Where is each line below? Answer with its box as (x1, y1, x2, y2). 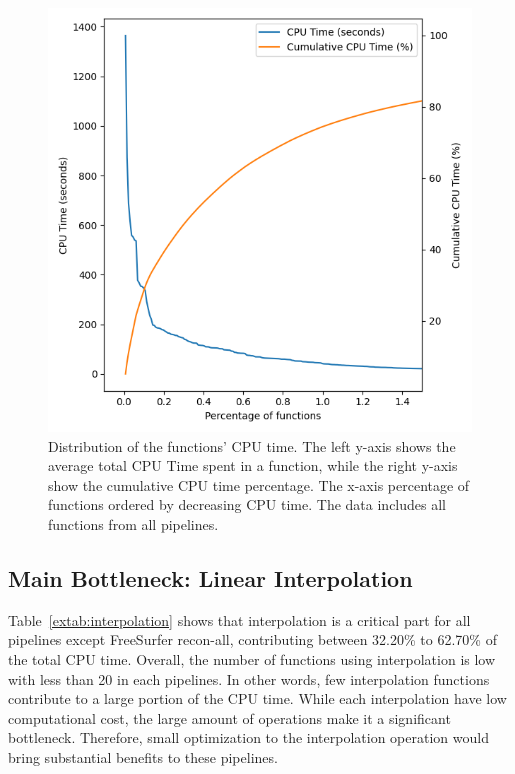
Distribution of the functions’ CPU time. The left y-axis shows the (48, 435, 456, 456)
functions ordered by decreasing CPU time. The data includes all (48, 494, 446, 515)
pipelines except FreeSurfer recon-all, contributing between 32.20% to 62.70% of (8, 629, 497, 650)
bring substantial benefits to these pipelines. (8, 746, 278, 767)
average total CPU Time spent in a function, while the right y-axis (48, 455, 458, 476)
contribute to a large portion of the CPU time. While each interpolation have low (8, 688, 507, 709)
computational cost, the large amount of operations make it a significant (8, 707, 451, 728)
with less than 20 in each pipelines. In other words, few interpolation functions (8, 668, 490, 689)
